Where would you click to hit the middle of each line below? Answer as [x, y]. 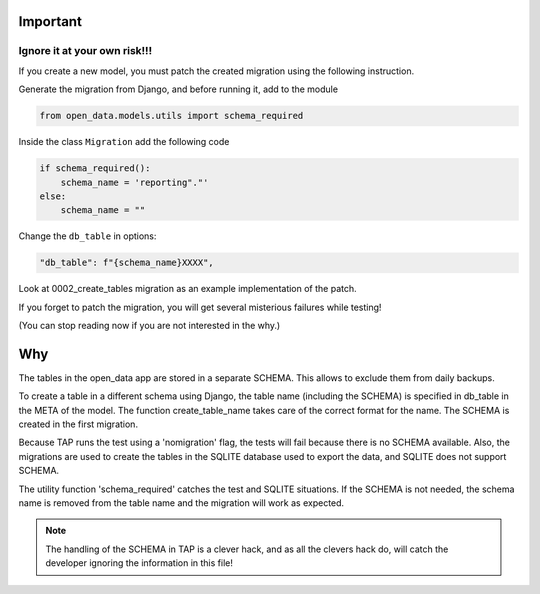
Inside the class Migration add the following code [124, 142]
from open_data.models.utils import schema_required [171, 116]
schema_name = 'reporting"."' [134, 182]
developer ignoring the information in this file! [139, 563]
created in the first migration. [78, 424]
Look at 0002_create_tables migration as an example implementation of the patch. [187, 289]
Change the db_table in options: [87, 236]
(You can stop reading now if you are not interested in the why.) [149, 326]
